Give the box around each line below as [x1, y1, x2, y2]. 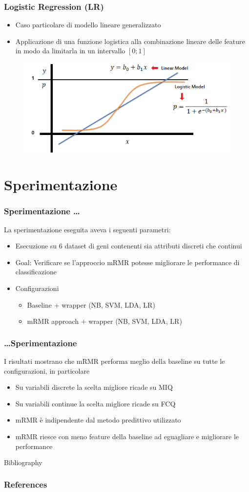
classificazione [15, 267, 57, 277]
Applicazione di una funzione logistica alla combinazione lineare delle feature [15, 36, 245, 46]
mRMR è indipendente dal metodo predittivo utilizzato [15, 415, 181, 425]
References [4, 478, 47, 490]
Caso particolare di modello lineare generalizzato [15, 20, 161, 30]
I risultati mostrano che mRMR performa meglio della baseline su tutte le [4, 356, 225, 366]
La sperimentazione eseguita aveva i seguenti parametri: [4, 224, 171, 234]
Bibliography [4, 457, 42, 468]
